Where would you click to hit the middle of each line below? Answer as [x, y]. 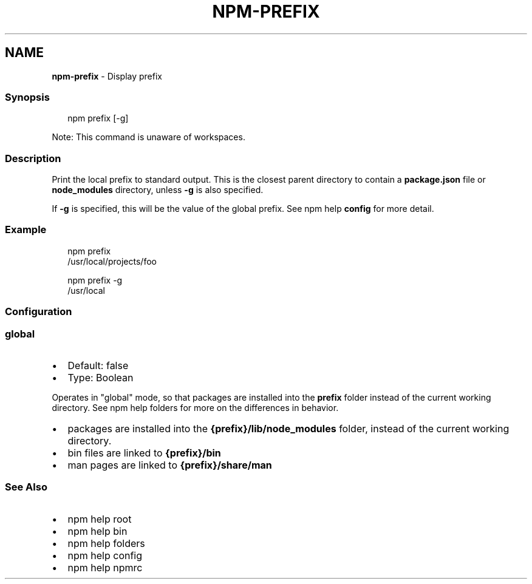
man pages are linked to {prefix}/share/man [170, 465]
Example [26, 230]
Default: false [98, 365]
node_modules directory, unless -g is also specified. [158, 190]
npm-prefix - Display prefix [107, 76]
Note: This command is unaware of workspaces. [148, 137]
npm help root [100, 519]
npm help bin [97, 531]
